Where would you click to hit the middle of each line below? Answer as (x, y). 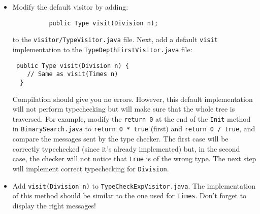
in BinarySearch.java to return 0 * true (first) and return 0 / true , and (134, 129)
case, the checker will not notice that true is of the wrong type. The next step (134, 158)
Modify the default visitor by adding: (70, 7)
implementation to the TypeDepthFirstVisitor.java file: (102, 49)
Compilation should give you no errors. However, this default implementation (133, 99)
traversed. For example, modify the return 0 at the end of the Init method (132, 118)
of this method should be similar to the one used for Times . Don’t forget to (129, 195)
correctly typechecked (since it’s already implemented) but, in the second (126, 148)
